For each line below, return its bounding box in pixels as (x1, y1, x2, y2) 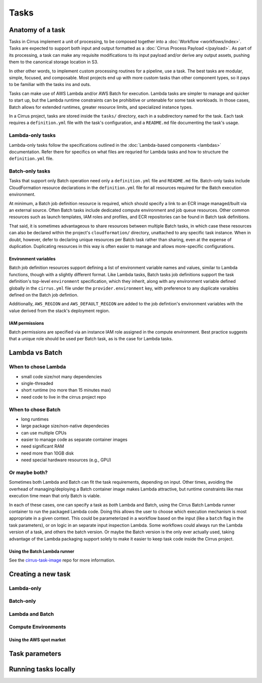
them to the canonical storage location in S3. (9, 59, 98, 65)
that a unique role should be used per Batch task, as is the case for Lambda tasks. (9, 336, 173, 342)
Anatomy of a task (9, 26, 65, 34)
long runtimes (21, 416, 49, 422)
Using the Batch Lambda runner (9, 548, 75, 554)
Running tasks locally (9, 665, 76, 673)
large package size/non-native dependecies (21, 423, 109, 429)
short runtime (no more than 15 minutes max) (21, 387, 111, 393)
